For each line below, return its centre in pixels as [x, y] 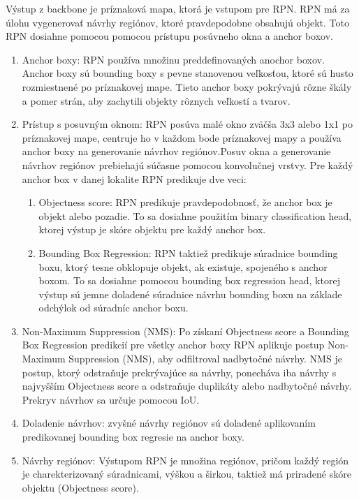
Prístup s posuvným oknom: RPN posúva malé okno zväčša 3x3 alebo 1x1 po [187, 124]
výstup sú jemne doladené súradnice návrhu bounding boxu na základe [190, 294]
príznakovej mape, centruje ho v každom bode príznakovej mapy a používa [182, 137]
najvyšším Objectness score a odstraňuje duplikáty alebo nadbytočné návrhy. [187, 386]
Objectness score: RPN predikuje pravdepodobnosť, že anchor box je [185, 202]
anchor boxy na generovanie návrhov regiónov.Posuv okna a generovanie [176, 151]
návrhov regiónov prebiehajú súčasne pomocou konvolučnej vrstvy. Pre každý [188, 164]
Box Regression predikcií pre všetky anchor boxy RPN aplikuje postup [173, 345]
